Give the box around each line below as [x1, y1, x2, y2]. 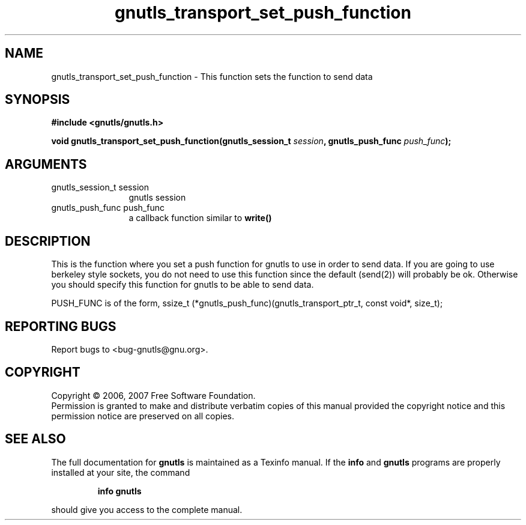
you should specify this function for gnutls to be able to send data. [51, 279, 314, 290]
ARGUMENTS [5, 156, 87, 172]
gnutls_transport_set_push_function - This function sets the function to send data [51, 71, 373, 82]
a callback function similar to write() [128, 213, 272, 223]
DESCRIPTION [5, 233, 91, 249]
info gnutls [97, 485, 142, 496]
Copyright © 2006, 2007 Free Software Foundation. [51, 390, 256, 401]
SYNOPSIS [5, 92, 70, 108]
